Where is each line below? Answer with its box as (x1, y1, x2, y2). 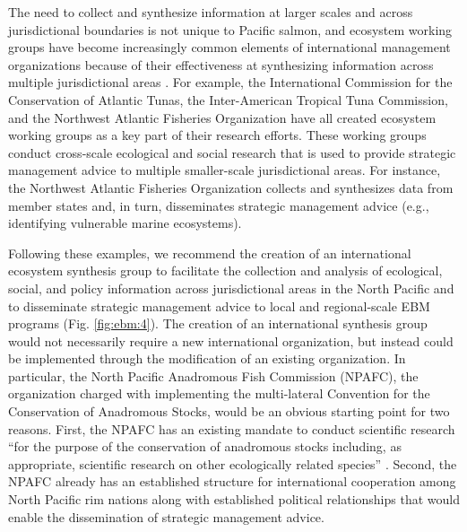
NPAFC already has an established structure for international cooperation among (8, 472, 456, 491)
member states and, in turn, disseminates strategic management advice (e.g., (8, 196, 429, 214)
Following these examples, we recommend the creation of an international (8, 243, 411, 262)
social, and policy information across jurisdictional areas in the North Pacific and (8, 278, 454, 297)
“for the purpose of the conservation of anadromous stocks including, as (8, 437, 402, 456)
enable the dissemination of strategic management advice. (8, 507, 324, 526)
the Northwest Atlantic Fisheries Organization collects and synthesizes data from (8, 178, 454, 196)
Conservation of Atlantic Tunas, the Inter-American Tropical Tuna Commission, (8, 90, 448, 109)
